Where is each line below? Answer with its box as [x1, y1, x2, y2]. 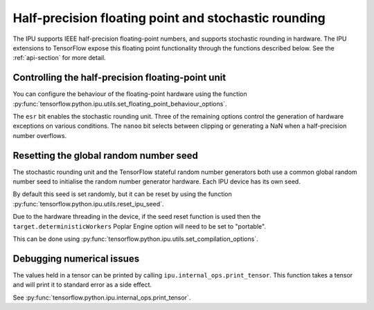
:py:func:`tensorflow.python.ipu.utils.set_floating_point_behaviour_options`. [12, 99, 228, 108]
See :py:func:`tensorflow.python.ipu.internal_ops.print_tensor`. [12, 293, 191, 302]
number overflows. [12, 131, 67, 139]
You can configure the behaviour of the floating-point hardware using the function [12, 90, 247, 98]
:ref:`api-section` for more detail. [12, 54, 107, 62]
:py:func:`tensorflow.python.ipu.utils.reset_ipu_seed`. [12, 200, 164, 208]
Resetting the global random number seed [12, 149, 199, 162]
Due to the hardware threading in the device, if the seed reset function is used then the [12, 213, 261, 221]
